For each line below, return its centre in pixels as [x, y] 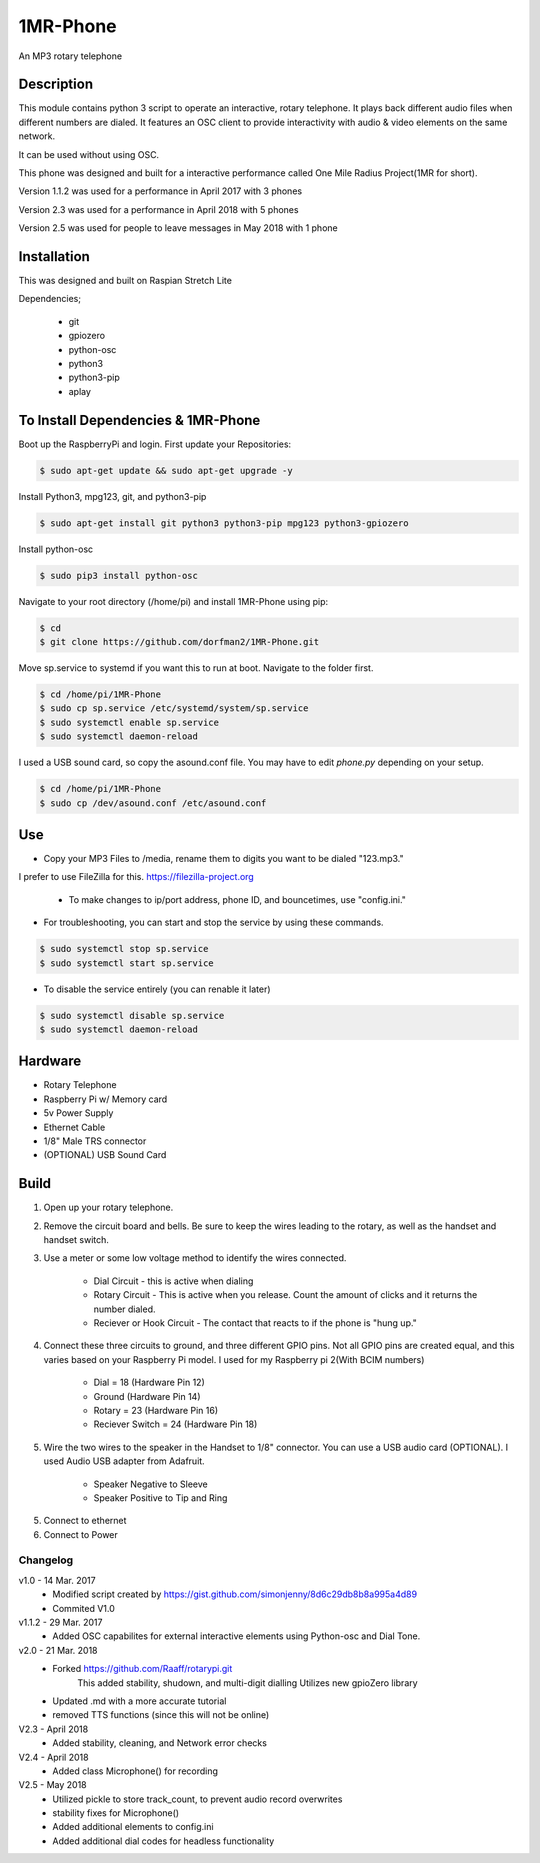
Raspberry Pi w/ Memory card [105, 1099]
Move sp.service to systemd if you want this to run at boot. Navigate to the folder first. [196, 668]
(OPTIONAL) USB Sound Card [105, 1155]
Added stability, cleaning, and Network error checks [159, 1743]
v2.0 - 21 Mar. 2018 [58, 1650]
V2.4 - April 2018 [53, 1757]
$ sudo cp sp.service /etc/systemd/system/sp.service [174, 708]
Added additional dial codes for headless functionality [163, 1841]
